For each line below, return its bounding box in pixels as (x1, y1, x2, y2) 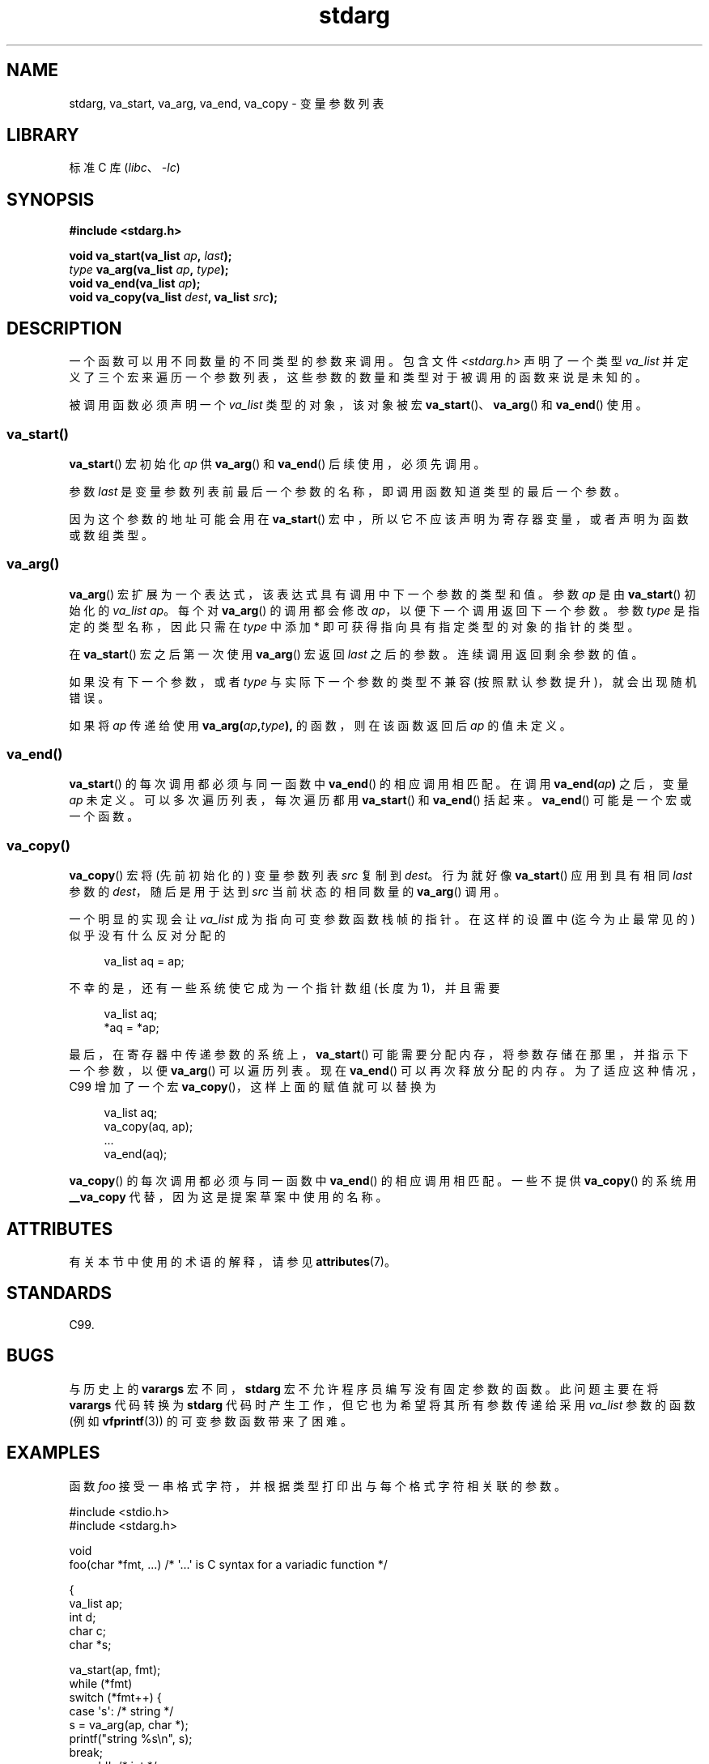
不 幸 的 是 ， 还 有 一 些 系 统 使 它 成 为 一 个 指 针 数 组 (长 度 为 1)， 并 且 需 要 (69, 981, 500, 995)
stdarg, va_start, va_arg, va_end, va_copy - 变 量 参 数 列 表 (69, 96, 384, 110)
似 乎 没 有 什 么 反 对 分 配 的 (69, 928, 226, 943)
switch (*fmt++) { (69, 1689, 162, 1704)
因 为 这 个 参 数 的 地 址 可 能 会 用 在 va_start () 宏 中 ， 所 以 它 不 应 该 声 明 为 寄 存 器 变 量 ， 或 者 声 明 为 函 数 (69, 511, 689, 526)
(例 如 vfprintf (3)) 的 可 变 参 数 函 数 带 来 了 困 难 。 (69, 1413, 353, 1428)
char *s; (69, 1637, 112, 1651)
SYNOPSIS (6, 189, 95, 210)
